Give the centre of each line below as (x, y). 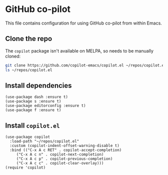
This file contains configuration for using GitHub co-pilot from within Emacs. (84, 23)
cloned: (13, 56)
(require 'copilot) (25, 168)
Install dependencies (38, 85)
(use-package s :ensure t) (33, 101)
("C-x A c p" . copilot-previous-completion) (64, 159)
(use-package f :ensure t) (33, 110)
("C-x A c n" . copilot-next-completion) (60, 154)
